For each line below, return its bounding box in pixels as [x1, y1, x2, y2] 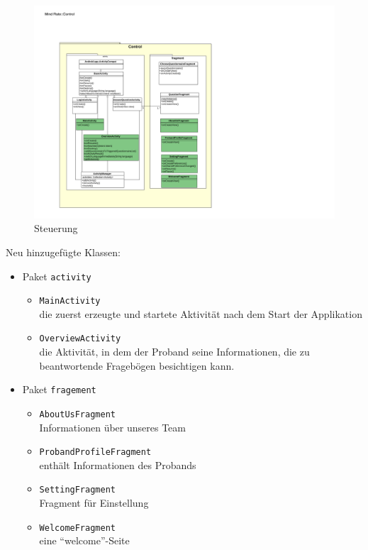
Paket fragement [22, 382, 96, 397]
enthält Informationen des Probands [39, 457, 196, 472]
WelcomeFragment [39, 522, 116, 533]
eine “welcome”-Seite [39, 533, 130, 548]
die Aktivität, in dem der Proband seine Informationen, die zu [39, 344, 310, 359]
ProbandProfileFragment [39, 447, 152, 458]
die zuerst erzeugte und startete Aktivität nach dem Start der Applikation [39, 306, 362, 321]
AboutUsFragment [39, 409, 116, 419]
